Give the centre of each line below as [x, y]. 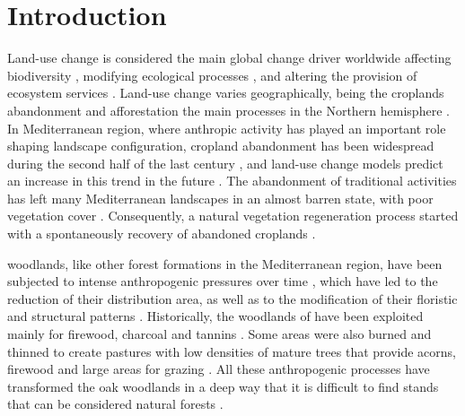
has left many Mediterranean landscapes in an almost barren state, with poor [220, 198]
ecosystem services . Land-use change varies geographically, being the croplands [226, 93]
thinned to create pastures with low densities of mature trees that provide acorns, [232, 351]
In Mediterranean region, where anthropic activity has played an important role [227, 128]
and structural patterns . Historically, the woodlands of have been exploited [215, 316]
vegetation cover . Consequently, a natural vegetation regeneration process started [233, 216]
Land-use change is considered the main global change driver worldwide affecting [229, 58]
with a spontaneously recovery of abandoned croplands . [162, 234]
